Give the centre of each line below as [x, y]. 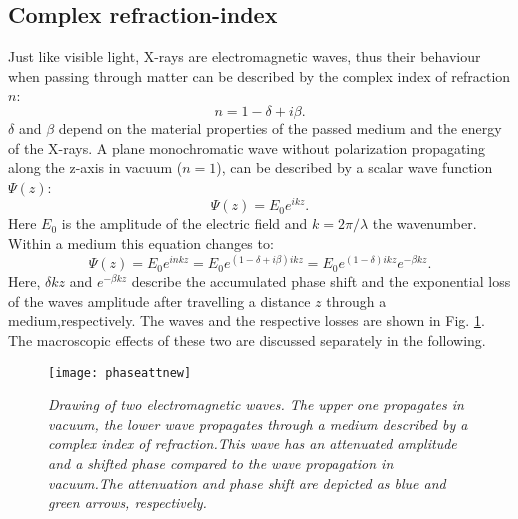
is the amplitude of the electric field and [184, 223]
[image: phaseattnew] [120, 372]
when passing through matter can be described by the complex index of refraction [259, 75]
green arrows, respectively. [127, 502]
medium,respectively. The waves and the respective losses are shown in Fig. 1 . [246, 320]
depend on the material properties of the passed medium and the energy [280, 127]
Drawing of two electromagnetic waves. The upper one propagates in [256, 404]
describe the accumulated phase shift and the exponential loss [321, 281]
